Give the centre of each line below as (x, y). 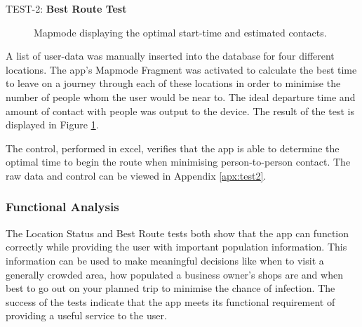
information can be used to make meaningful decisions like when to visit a (165, 260)
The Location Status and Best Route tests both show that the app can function (177, 233)
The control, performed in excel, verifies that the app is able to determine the (173, 148)
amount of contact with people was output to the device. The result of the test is (180, 111)
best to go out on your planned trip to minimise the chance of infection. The (170, 288)
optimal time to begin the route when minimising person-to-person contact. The (178, 162)
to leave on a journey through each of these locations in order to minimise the (173, 83)
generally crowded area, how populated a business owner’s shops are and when (174, 274)
